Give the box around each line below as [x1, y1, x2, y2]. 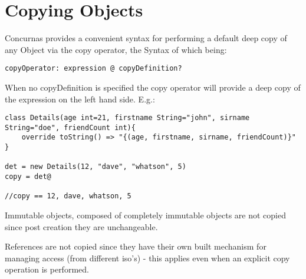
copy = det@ [5, 172, 51, 181]
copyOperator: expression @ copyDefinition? [5, 64, 182, 73]
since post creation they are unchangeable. [5, 220, 158, 232]
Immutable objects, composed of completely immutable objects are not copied [5, 209, 287, 221]
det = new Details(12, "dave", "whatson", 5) [5, 162, 186, 171]
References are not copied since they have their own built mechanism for [5, 240, 266, 253]
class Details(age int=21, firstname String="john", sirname [5, 114, 250, 122]
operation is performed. [5, 263, 89, 275]
